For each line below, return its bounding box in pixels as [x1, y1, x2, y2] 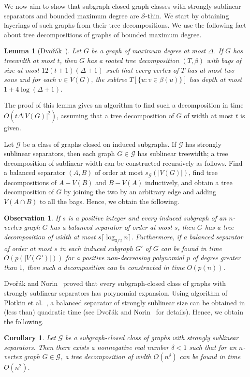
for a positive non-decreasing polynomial [65, 252, 184, 263]
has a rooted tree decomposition [87, 55, 179, 65]
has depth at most [189, 74, 242, 84]
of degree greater [192, 252, 241, 263]
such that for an [189, 342, 237, 352]
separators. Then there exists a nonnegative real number [4, 342, 169, 352]
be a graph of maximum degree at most [91, 46, 206, 56]
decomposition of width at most [4, 231, 96, 241]
